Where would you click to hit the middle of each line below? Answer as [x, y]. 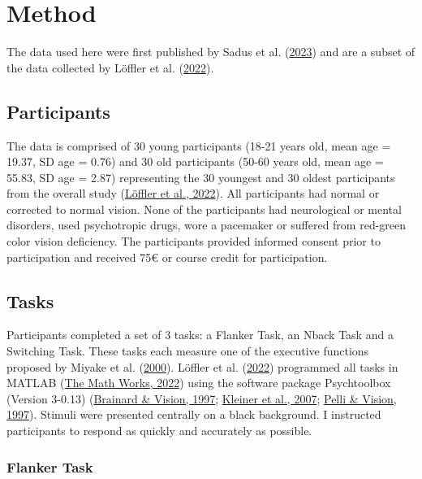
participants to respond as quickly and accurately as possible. [159, 431]
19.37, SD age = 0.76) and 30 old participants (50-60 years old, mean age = [195, 161]
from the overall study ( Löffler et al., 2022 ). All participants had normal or [193, 193]
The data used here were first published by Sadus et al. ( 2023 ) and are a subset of [211, 52]
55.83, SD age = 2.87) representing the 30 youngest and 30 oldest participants [201, 177]
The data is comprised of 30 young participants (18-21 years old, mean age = [199, 145]
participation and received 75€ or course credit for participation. [167, 257]
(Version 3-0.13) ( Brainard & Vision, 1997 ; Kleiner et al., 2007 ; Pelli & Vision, [202, 398]
